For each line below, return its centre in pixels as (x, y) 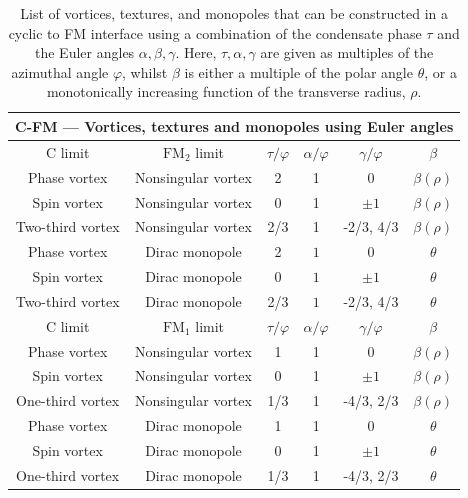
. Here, (196, 52)
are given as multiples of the (347, 52)
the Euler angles (85, 52)
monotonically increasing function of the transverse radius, (226, 91)
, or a (440, 71)
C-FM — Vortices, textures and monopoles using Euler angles (234, 125)
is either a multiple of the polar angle (298, 71)
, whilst (145, 71)
